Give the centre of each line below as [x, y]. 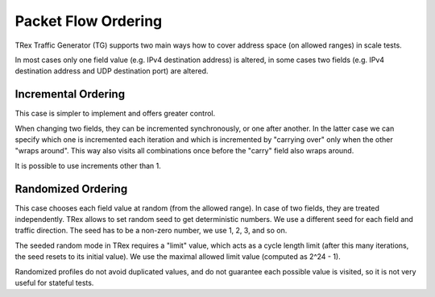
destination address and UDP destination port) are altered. [112, 71]
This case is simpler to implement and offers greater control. [115, 114]
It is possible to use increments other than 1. [88, 165]
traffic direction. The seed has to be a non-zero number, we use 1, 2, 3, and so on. [151, 231]
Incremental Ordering [70, 94]
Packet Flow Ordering [89, 21]
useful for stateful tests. [54, 283]
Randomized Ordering [71, 188]
